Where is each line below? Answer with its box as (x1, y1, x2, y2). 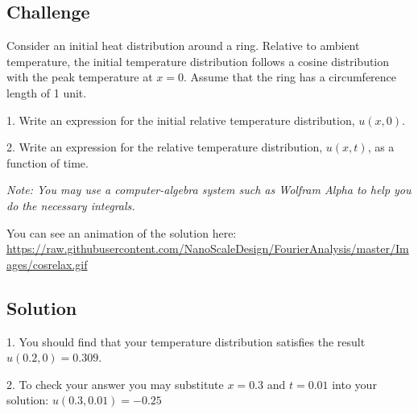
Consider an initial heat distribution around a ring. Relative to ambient (6, 37, 360, 54)
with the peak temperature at (6, 68, 153, 85)
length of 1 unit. (6, 84, 87, 101)
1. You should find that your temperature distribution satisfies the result (6, 333, 366, 350)
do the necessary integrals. (6, 197, 135, 213)
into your (332, 375, 377, 392)
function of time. (6, 154, 89, 171)
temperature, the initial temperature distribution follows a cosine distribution (6, 52, 390, 69)
